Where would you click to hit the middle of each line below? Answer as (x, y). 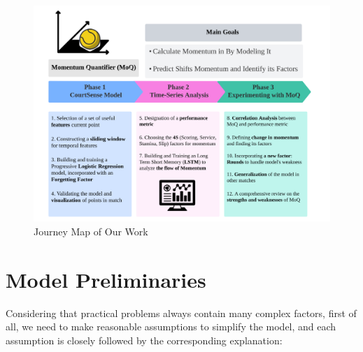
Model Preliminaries (106, 279)
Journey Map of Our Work (91, 231)
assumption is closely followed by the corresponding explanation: (144, 340)
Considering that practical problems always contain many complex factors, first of (181, 313)
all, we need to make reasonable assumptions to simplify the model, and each (171, 327)
